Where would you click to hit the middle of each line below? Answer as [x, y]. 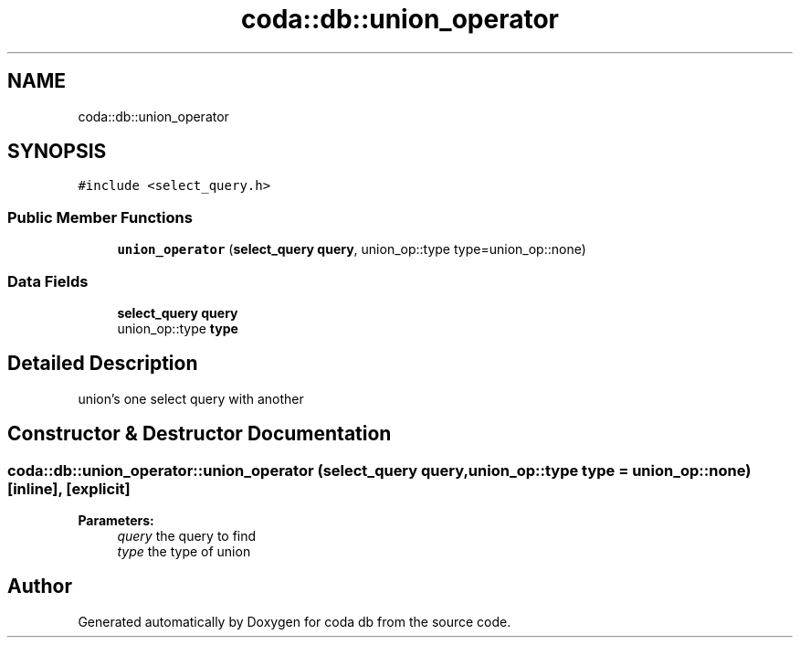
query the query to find [187, 536]
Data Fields [48, 281]
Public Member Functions [100, 217]
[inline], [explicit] [69, 488]
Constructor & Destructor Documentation [200, 434]
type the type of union [184, 551]
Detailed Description [103, 364]
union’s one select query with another [191, 398]
